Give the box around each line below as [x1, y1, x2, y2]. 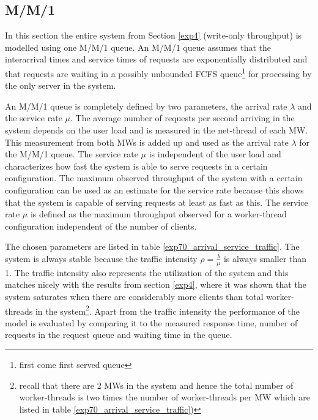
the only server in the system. [5, 79, 116, 92]
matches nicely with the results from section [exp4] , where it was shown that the [5, 278, 306, 291]
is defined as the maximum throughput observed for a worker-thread [30, 208, 287, 220]
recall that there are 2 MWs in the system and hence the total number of [19, 378, 294, 391]
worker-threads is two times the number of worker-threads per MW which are [19, 391, 310, 403]
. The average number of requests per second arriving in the [70, 111, 295, 124]
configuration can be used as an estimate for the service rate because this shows [5, 183, 304, 196]
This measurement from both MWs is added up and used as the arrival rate [5, 135, 289, 148]
